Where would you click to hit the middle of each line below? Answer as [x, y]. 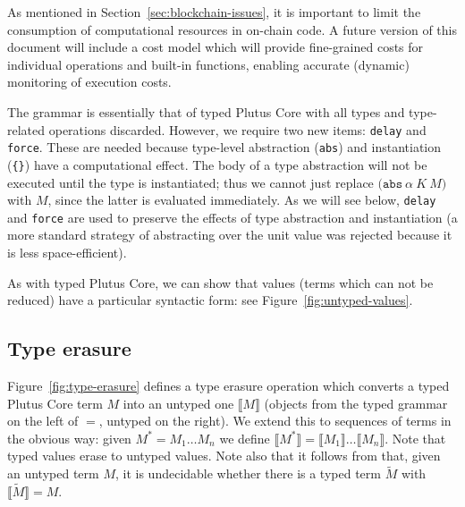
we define [245, 438]
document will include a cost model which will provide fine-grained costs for [216, 47]
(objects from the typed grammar [356, 403]
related [26, 129]
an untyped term [53, 473]
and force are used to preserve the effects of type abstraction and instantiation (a [232, 217]
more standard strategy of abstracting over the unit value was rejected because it [230, 235]
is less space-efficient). [67, 253]
